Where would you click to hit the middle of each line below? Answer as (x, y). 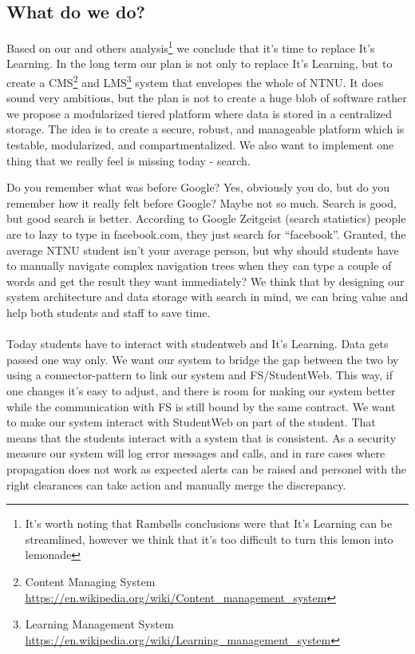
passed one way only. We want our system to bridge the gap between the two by (203, 359)
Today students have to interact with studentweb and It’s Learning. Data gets (198, 344)
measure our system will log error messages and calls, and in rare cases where (196, 453)
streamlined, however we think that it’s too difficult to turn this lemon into (209, 539)
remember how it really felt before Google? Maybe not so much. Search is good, (202, 202)
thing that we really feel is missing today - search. (128, 160)
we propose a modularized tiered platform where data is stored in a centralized (200, 113)
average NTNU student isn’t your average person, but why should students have (203, 250)
